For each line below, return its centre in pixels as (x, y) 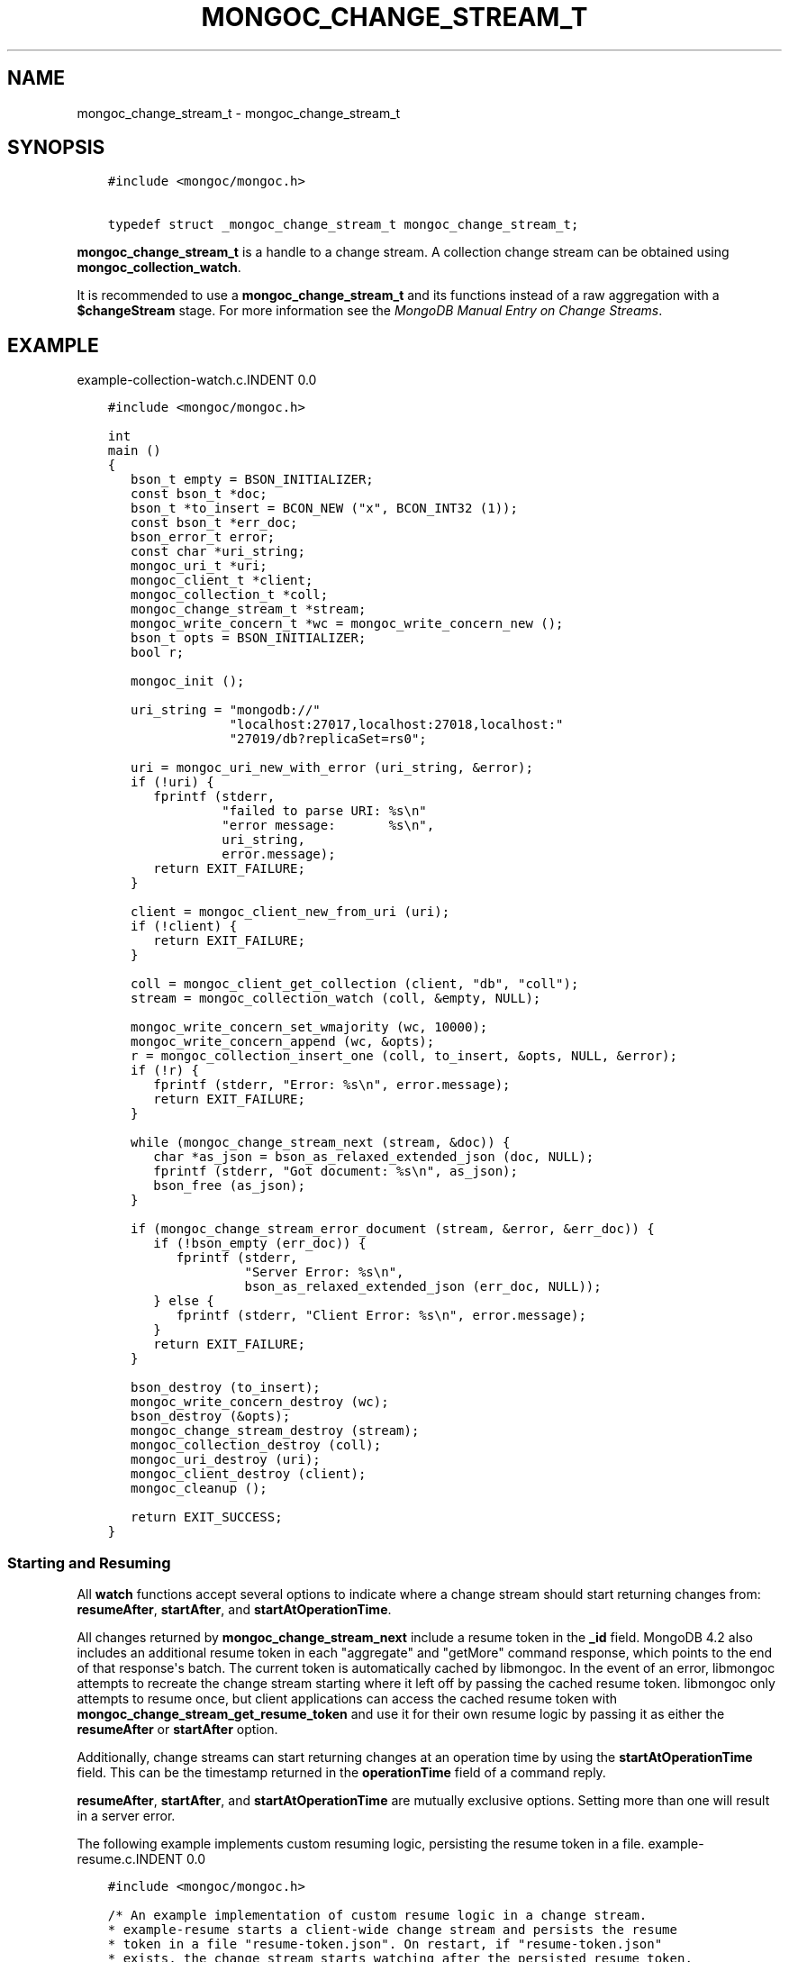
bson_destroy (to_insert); (226, 1388)
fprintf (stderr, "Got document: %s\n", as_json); (336, 1172)
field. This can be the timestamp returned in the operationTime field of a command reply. (341, 1773)
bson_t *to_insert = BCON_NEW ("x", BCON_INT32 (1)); (324, 509)
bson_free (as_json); (229, 1186)
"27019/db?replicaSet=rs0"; (328, 739)
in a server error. (126, 1816)
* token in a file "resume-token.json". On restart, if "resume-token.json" (385, 1944)
